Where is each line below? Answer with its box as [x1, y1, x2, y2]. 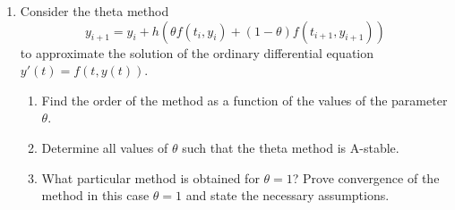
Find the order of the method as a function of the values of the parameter [41, 90, 448, 109]
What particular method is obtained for [41, 168, 260, 187]
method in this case [41, 186, 150, 205]
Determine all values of [41, 138, 168, 156]
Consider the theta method [20, 2, 169, 20]
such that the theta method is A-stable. [182, 138, 399, 156]
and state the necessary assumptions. [185, 186, 390, 205]
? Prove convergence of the [292, 168, 440, 187]
